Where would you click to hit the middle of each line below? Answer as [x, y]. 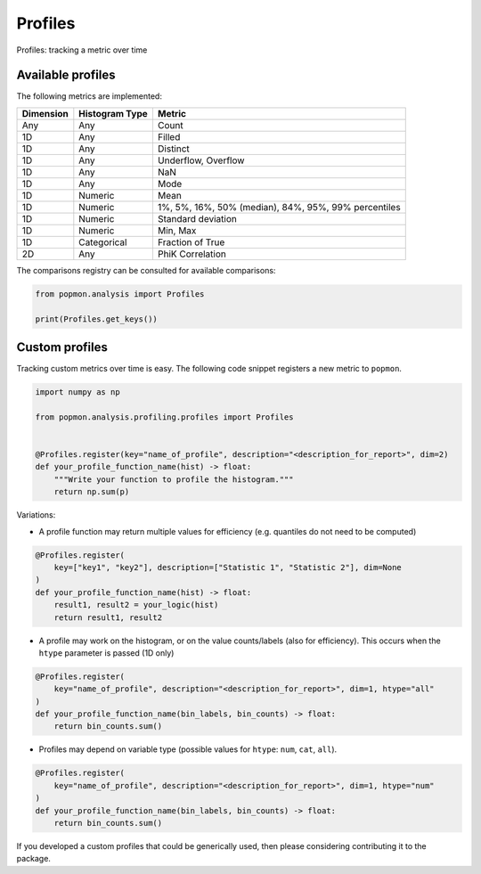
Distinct [174, 149]
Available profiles [66, 75]
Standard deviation [197, 218]
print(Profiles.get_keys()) [96, 319]
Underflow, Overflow [201, 160]
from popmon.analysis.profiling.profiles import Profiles [164, 417]
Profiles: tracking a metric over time [82, 50]
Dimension [45, 113]
